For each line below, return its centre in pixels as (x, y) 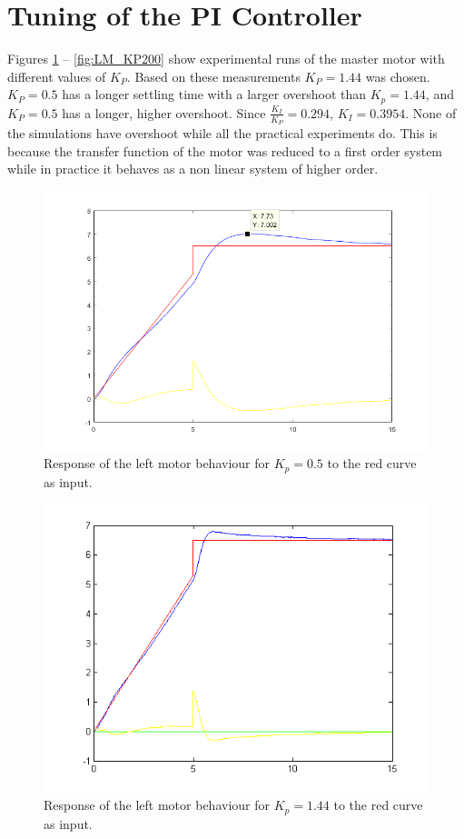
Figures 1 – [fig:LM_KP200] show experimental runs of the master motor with (226, 59)
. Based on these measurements (213, 76)
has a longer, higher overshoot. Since (164, 112)
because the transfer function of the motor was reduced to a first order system (225, 150)
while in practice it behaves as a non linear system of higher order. (193, 169)
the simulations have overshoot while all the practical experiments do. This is (222, 133)
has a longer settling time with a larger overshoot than (214, 94)
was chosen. (398, 76)
